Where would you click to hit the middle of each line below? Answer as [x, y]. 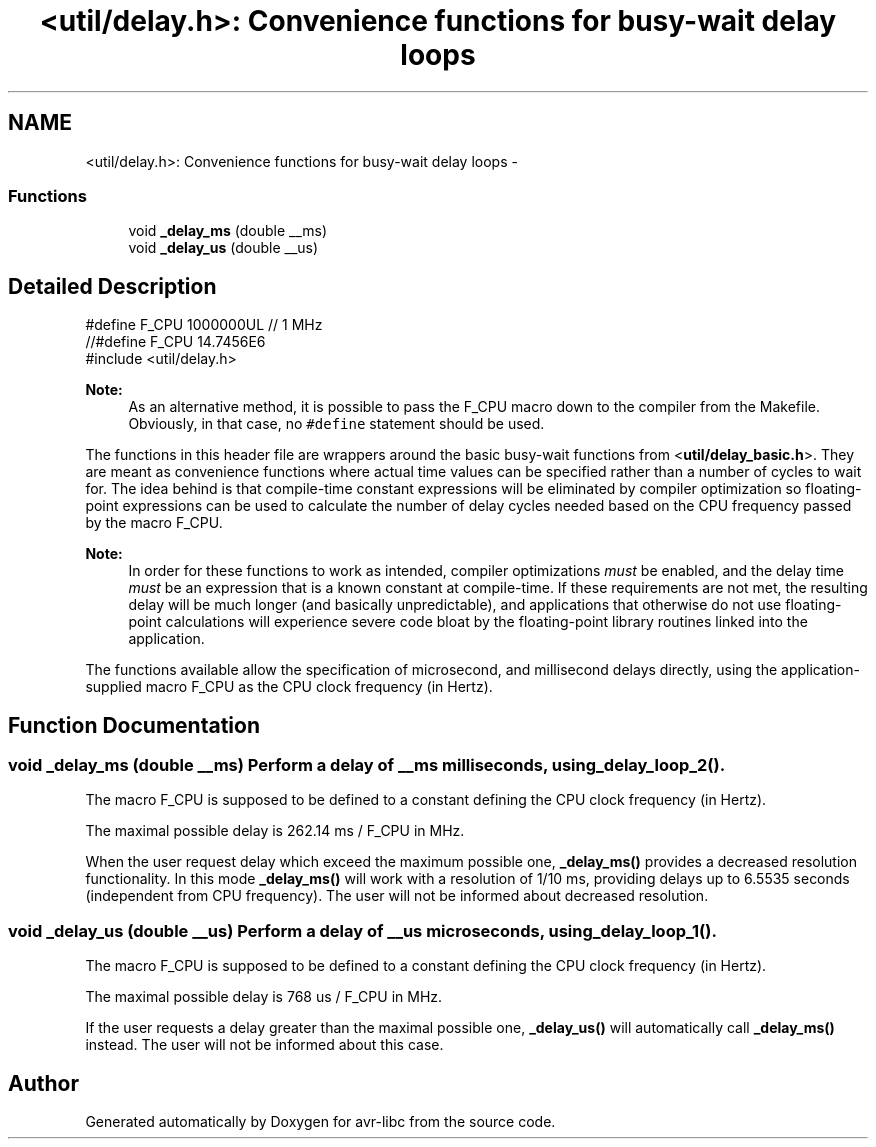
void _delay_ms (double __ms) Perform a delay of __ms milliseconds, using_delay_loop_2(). [367, 765]
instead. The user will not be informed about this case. [264, 1045]
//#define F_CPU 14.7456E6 [175, 342]
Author [43, 1083]
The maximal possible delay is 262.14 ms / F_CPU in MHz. [275, 831]
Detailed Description [112, 286]
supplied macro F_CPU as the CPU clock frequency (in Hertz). [289, 687]
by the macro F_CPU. [154, 523]
